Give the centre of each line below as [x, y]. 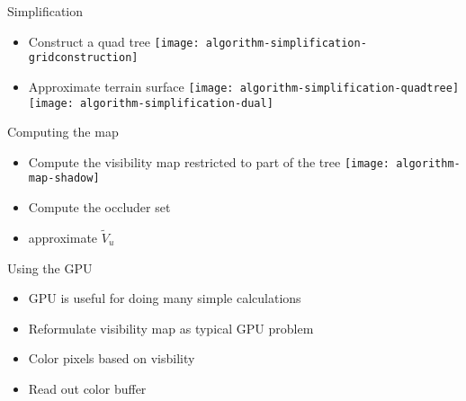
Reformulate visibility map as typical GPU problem [171, 328]
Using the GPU [50, 267]
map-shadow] [64, 178]
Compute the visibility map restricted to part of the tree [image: [209, 161]
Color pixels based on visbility [112, 358]
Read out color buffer [87, 388]
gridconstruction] [83, 58]
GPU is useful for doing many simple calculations [165, 298]
